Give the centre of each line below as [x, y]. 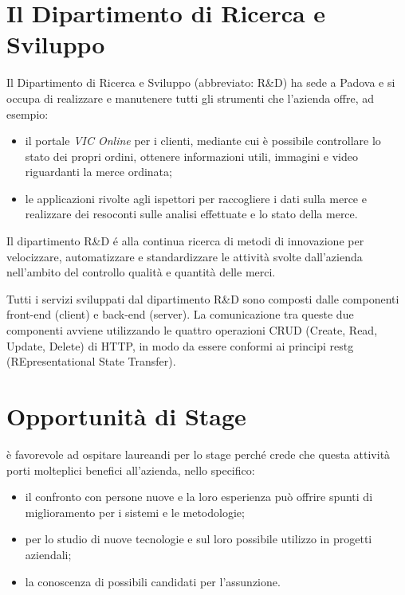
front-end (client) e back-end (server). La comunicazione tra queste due [180, 314]
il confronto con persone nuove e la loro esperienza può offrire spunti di [199, 497]
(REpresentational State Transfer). [91, 361]
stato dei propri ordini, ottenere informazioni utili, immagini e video [192, 156]
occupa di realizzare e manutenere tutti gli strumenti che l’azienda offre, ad [191, 98]
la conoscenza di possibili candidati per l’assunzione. [153, 581]
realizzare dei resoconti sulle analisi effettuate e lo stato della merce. [191, 214]
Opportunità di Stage [126, 416]
